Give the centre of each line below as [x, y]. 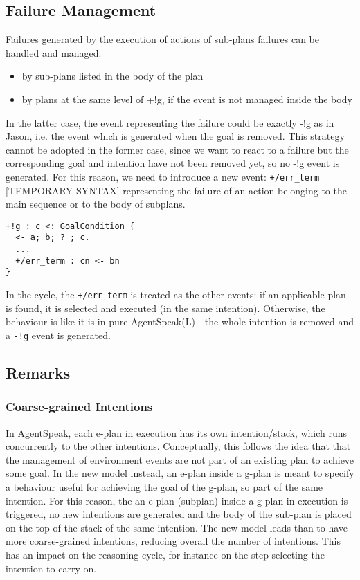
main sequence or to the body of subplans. [96, 204]
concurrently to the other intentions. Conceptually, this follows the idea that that [178, 446]
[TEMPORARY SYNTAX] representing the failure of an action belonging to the [176, 190]
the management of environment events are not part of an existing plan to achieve [180, 459]
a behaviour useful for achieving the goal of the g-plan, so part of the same [164, 486]
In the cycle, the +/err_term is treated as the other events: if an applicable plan [176, 294]
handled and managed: [54, 52]
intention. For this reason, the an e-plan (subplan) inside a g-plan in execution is [177, 500]
